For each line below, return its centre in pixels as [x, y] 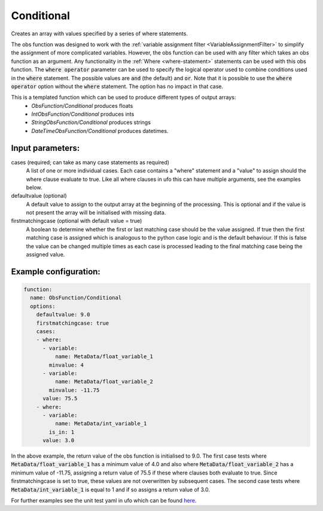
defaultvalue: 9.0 [63, 315]
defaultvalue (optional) [39, 196]
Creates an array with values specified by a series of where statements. [100, 34]
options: [43, 306]
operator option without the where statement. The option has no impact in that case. [117, 86]
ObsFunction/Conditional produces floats [82, 105]
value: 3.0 [59, 441]
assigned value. [45, 255]
